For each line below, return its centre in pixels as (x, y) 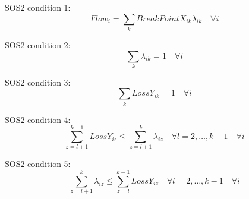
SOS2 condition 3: (38, 82)
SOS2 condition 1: (38, 7)
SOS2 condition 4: (38, 119)
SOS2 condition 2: (38, 44)
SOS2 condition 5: (38, 164)
